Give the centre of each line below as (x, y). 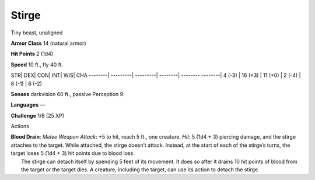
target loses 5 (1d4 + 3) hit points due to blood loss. (73, 153)
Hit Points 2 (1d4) (32, 54)
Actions (20, 126)
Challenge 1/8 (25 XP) (37, 115)
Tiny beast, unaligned (37, 33)
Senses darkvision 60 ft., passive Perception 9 (67, 94)
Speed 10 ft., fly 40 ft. (37, 65)
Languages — (28, 105)
